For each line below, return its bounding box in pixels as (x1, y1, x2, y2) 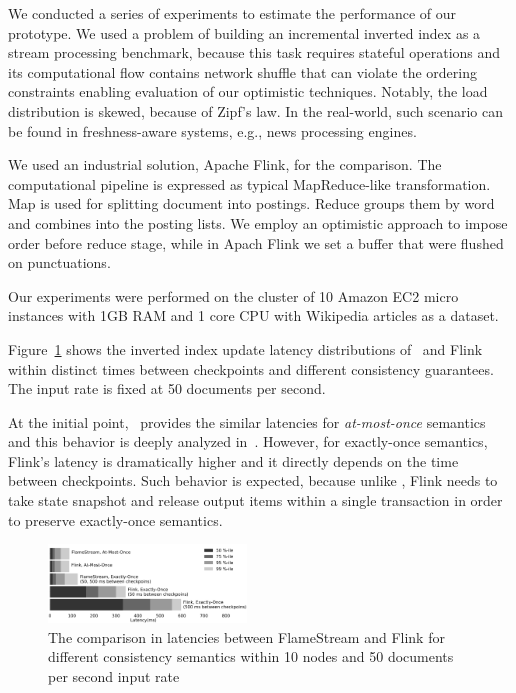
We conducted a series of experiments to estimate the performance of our (8, 3, 457, 23)
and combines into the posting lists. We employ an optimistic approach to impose (8, 212, 508, 233)
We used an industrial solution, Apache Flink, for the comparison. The (8, 154, 442, 175)
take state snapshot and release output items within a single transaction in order (8, 490, 503, 511)
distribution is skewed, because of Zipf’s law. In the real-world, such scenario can (8, 100, 503, 121)
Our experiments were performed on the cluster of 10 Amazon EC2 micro (8, 285, 459, 306)
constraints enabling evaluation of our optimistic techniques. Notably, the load (8, 81, 488, 102)
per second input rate (48, 665, 180, 686)
